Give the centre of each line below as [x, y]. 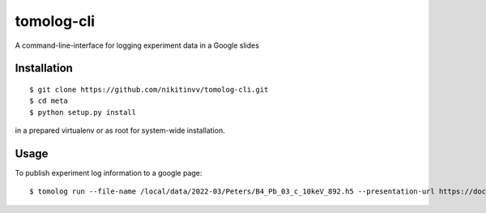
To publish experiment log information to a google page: [109, 173]
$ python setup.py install [83, 112]
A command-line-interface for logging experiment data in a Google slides [137, 45]
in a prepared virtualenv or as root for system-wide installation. [120, 130]
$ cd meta [49, 101]
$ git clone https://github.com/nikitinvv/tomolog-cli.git [149, 89]
